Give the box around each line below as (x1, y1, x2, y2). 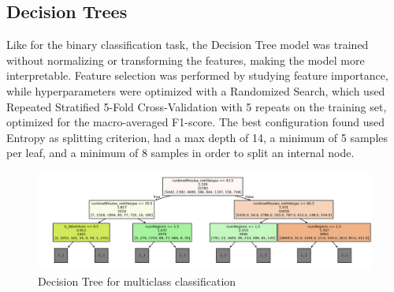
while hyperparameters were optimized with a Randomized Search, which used (6, 82, 385, 99)
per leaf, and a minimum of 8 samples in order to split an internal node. (6, 144, 355, 161)
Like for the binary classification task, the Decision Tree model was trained (6, 36, 369, 53)
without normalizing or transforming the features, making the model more (6, 51, 365, 68)
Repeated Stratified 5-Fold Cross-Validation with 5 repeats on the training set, (6, 98, 387, 114)
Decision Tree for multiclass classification (38, 272, 236, 289)
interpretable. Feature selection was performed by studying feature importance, (6, 67, 388, 84)
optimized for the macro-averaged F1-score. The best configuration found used (6, 114, 385, 130)
